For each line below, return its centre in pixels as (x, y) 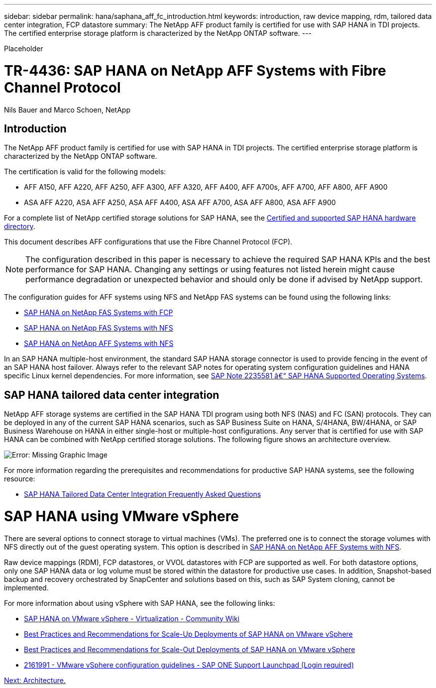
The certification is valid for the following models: (85, 172)
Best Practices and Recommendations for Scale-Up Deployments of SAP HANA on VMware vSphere (188, 634)
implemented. (26, 587)
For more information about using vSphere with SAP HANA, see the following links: (140, 603)
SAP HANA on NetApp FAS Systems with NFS (99, 328)
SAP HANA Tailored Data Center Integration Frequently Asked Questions (143, 494)
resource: (20, 479)
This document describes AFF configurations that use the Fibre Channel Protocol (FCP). (148, 242)
